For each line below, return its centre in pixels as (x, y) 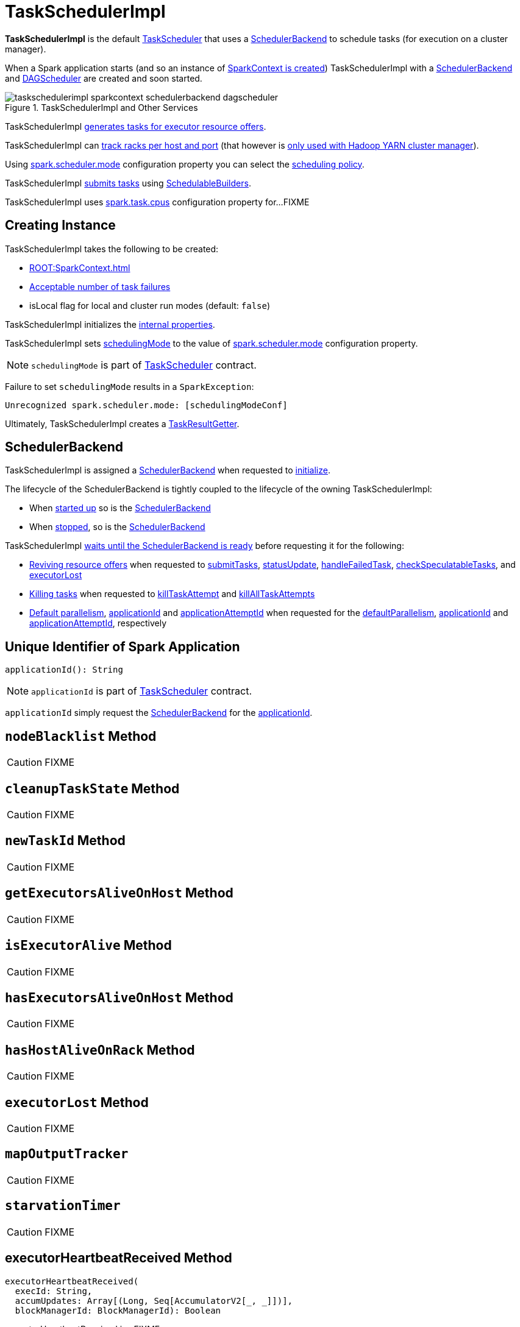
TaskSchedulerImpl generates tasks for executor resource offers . (136, 126)
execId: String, (54, 1291)
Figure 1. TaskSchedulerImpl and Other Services (102, 107)
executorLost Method (77, 1102)
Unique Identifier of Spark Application (123, 646)
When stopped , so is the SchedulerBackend (117, 527)
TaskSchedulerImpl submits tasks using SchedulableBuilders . (128, 183)
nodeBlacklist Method (81, 736)
